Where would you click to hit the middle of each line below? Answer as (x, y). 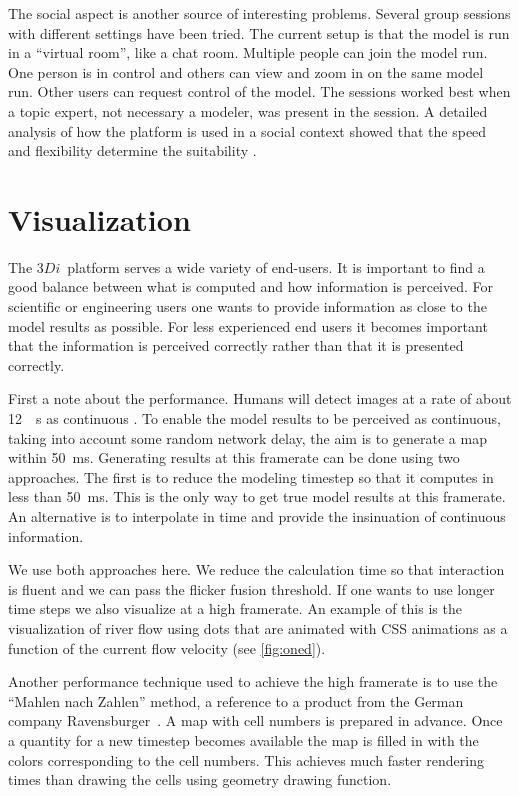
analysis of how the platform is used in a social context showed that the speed (247, 130)
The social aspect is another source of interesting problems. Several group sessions (259, 13)
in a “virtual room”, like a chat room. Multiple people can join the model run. (248, 52)
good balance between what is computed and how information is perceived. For (251, 286)
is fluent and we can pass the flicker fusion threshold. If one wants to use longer (251, 588)
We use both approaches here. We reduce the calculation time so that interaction (256, 569)
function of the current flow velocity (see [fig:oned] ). (167, 647)
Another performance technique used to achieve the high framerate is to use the (253, 681)
